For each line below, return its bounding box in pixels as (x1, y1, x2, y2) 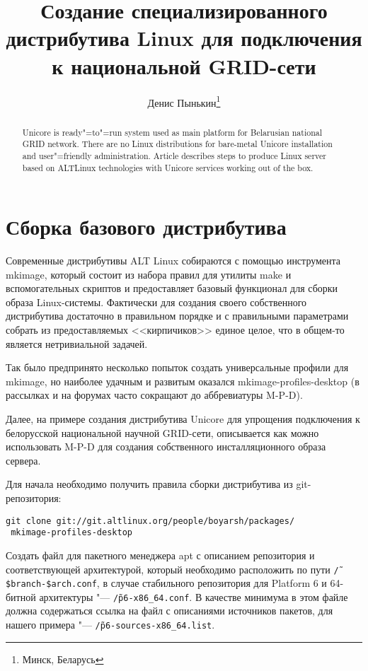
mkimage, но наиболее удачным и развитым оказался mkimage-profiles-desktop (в (6, 373, 360, 388)
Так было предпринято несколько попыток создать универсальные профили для (6, 360, 349, 375)
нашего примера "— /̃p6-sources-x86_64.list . (6, 617, 215, 632)
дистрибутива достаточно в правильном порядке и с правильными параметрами (6, 308, 349, 323)
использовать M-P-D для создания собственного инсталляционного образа (6, 439, 326, 454)
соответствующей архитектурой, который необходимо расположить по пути (6, 561, 330, 576)
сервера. (6, 453, 41, 467)
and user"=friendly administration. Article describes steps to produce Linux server (22, 149, 326, 161)
